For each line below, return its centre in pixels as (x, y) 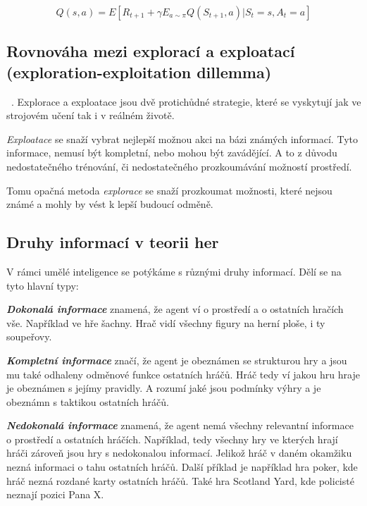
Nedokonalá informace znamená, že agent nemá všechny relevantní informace (180, 425)
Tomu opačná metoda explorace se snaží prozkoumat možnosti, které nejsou (169, 190)
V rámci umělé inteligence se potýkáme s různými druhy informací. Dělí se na (174, 271)
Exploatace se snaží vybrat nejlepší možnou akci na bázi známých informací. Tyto (182, 138)
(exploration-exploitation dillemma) (139, 72)
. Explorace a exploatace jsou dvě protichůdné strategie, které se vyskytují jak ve (186, 101)
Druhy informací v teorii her (113, 242)
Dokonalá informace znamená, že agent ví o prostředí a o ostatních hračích (175, 309)
